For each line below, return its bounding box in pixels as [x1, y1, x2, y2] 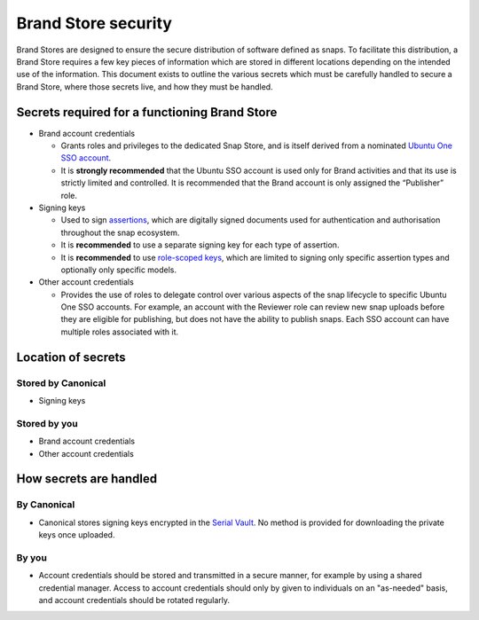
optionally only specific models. [60, 264, 177, 275]
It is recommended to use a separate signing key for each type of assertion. [60, 239, 340, 250]
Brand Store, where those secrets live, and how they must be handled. [16, 81, 274, 92]
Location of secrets [16, 349, 126, 365]
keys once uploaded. [38, 530, 115, 540]
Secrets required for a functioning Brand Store [16, 105, 278, 120]
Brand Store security [16, 13, 173, 33]
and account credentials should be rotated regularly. [38, 595, 231, 606]
